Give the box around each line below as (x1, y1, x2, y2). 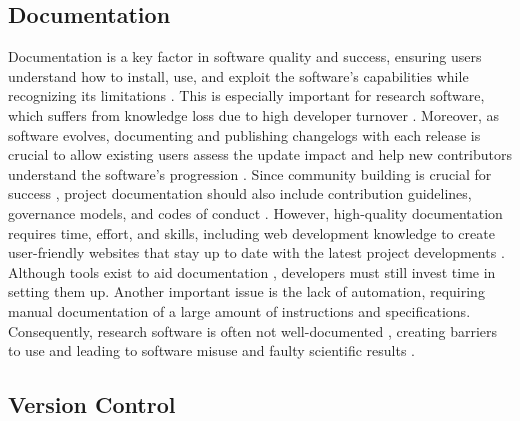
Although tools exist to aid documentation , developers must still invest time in (8, 261, 496, 282)
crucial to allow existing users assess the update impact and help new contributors (8, 144, 512, 165)
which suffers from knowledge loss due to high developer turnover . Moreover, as (8, 104, 500, 125)
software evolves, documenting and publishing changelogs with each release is (8, 124, 481, 145)
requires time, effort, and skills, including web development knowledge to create (8, 222, 495, 243)
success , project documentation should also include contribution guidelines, (8, 183, 472, 204)
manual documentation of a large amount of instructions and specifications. (8, 300, 471, 321)
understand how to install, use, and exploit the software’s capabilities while (8, 65, 469, 86)
